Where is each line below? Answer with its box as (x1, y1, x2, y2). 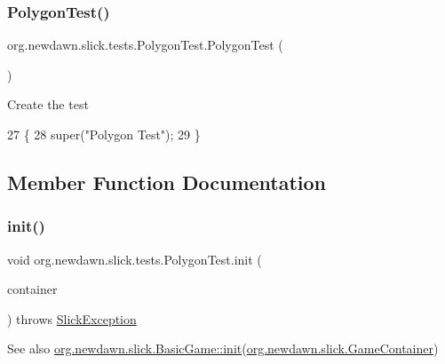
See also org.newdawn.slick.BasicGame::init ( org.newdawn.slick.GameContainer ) (7, 339, 439, 358)
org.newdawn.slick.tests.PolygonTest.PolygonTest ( (7, 36, 283, 54)
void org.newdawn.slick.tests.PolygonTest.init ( (7, 249, 262, 268)
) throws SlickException (7, 309, 137, 328)
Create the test (7, 95, 89, 114)
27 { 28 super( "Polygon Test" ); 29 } (7, 125, 201, 143)
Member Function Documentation (7, 168, 327, 195)
